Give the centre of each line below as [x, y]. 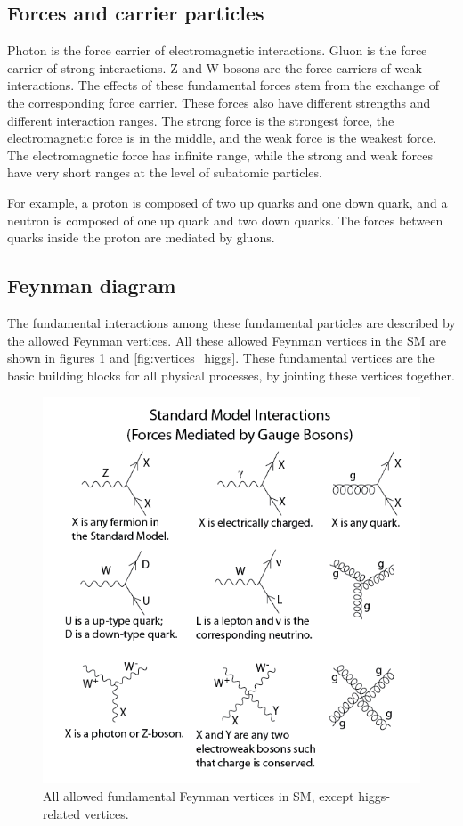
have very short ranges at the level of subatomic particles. [165, 172]
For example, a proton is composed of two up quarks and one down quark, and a [227, 202]
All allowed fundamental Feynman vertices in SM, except [199, 795]
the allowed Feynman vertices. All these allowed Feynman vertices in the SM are [227, 340]
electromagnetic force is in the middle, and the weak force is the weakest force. [222, 138]
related [62, 813]
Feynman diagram [92, 286]
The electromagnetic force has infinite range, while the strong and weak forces [220, 155]
